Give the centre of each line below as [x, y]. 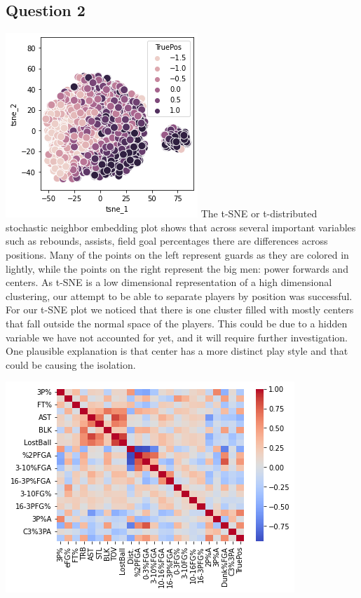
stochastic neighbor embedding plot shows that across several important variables [181, 227]
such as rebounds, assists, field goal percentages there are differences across [167, 241]
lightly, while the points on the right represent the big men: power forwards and [177, 268]
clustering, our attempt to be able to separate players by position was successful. [179, 295]
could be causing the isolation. [71, 364]
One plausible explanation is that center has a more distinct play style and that [177, 351]
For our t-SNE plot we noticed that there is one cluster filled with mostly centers [180, 310]
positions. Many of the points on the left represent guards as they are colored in [177, 254]
